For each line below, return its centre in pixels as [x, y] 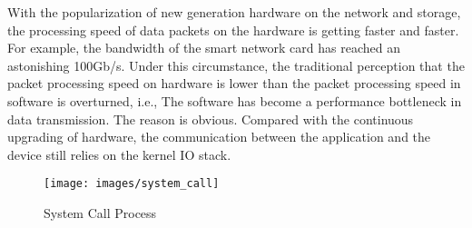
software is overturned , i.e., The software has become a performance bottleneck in [235, 100]
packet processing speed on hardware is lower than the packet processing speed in [234, 83]
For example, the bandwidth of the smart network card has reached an [204, 48]
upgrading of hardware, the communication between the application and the [219, 137]
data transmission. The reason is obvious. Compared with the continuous [211, 119]
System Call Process [100, 213]
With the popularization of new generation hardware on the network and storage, [234, 12]
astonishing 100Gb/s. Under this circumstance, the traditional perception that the [236, 65]
